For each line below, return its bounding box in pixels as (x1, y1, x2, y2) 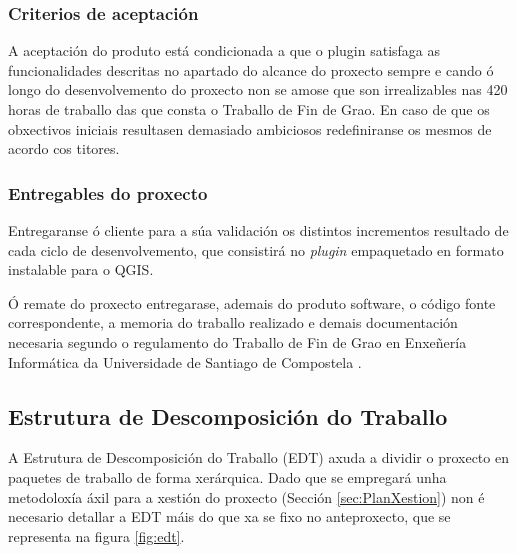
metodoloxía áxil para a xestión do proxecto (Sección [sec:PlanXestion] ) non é (8, 486, 485, 507)
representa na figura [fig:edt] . (8, 525, 185, 546)
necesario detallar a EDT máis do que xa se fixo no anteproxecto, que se (8, 506, 451, 527)
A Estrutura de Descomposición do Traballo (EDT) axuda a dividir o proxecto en (8, 447, 509, 468)
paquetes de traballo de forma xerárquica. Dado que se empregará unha (8, 466, 447, 487)
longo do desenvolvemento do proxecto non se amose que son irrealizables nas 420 (8, 79, 508, 100)
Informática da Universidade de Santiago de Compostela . (8, 351, 362, 372)
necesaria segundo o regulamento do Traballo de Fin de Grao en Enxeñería (8, 331, 467, 352)
